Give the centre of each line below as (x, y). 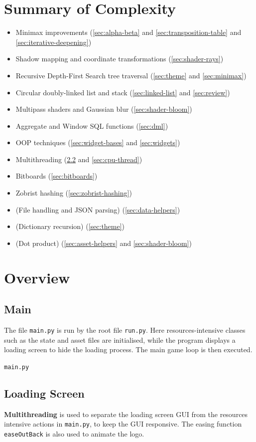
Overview (37, 277)
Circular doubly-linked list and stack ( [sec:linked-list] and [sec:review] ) (123, 92)
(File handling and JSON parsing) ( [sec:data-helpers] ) (98, 209)
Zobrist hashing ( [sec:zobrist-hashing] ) (74, 193)
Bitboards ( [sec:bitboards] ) (57, 176)
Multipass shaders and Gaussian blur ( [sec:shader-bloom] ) (104, 109)
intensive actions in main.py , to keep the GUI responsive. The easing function (123, 424)
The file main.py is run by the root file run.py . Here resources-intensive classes (125, 330)
